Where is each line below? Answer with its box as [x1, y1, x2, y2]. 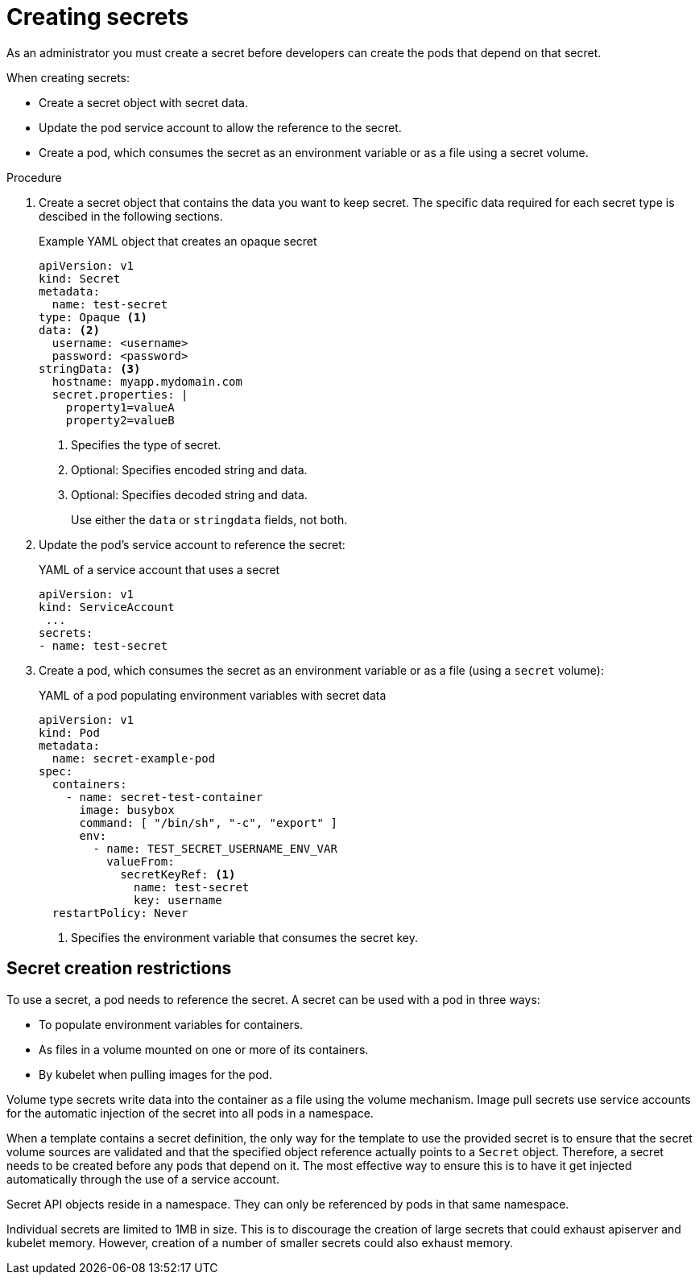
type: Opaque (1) [39, 310, 147, 324]
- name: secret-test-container [65, 790, 263, 804]
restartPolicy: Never [52, 906, 188, 919]
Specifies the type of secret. [71, 437, 221, 452]
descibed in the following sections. [39, 209, 223, 223]
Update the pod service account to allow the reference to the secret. [39, 120, 402, 134]
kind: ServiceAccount [39, 600, 175, 614]
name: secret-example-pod [52, 751, 216, 765]
